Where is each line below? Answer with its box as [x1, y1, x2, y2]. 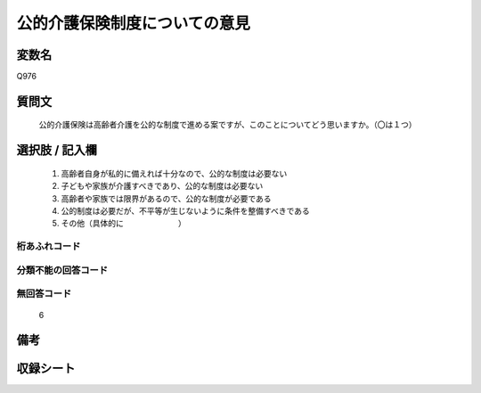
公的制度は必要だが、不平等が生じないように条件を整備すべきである [61, 206, 311, 217]
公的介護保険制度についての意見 [16, 13, 251, 33]
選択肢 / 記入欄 [16, 143, 98, 158]
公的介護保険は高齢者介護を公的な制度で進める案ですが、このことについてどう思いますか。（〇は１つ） [38, 119, 418, 130]
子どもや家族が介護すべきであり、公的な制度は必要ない [61, 181, 264, 192]
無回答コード [16, 288, 72, 300]
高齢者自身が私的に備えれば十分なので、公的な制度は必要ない [61, 168, 288, 178]
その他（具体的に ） [61, 218, 186, 229]
